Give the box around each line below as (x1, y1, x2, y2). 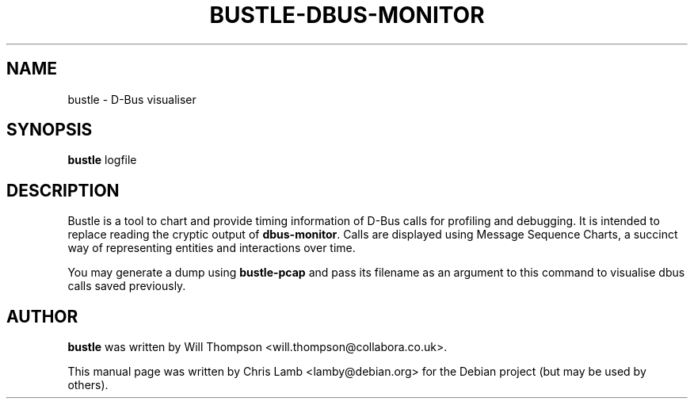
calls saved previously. (67, 279, 186, 293)
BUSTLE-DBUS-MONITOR (209, 2, 485, 29)
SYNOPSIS (6, 120, 93, 140)
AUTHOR (6, 306, 78, 327)
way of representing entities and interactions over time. (67, 241, 356, 255)
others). (67, 378, 109, 392)
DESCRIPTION (6, 180, 120, 201)
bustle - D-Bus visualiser (67, 92, 196, 106)
